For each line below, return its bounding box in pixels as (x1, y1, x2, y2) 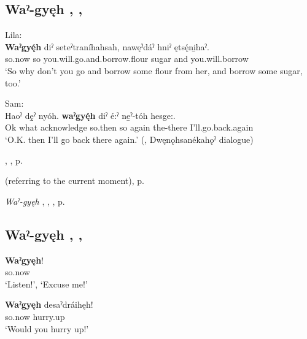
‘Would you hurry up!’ (5, 322, 89, 335)
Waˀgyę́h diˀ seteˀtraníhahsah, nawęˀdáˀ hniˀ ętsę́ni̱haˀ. (5, 40, 209, 53)
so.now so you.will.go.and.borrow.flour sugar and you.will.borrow (5, 52, 249, 65)
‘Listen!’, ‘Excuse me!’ (5, 277, 88, 290)
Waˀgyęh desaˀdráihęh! (5, 298, 93, 311)
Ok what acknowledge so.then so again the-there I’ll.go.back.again (5, 121, 254, 134)
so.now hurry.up (5, 310, 65, 322)
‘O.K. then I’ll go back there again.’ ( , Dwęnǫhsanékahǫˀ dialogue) (5, 132, 254, 145)
